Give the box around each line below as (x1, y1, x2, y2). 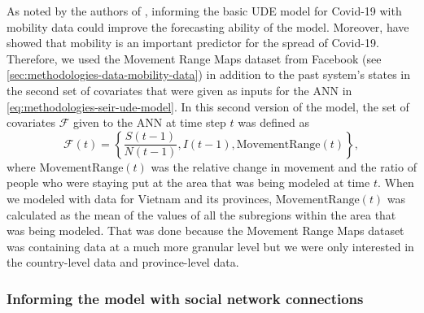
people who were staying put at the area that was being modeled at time (7, 174, 370, 191)
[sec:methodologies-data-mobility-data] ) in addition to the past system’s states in (7, 66, 411, 83)
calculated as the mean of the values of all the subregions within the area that (7, 206, 396, 223)
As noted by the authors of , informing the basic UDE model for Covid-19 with (7, 2, 402, 19)
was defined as (238, 114, 309, 131)
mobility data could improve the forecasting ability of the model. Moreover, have (7, 18, 409, 35)
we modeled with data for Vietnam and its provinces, (7, 189, 273, 206)
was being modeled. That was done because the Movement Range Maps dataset (7, 222, 404, 239)
